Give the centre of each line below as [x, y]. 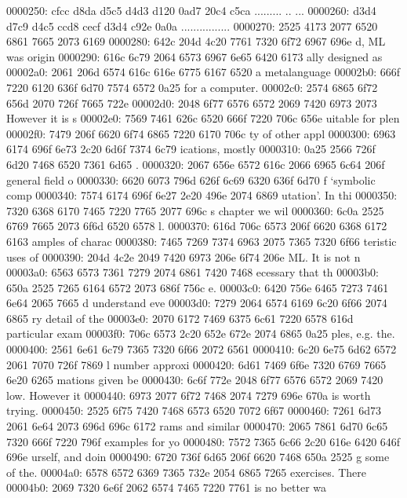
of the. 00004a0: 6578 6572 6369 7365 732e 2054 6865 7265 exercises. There [187, 472]
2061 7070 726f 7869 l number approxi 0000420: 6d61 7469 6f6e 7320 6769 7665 [196, 364]
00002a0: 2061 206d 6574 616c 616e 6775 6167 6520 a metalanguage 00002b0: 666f [203, 72]
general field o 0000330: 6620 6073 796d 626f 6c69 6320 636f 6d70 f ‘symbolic [191, 179]
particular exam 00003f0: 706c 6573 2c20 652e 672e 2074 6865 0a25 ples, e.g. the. [201, 333]
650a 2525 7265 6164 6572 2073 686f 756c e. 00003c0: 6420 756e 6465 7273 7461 [198, 287]
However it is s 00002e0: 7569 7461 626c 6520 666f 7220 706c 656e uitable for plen [203, 118]
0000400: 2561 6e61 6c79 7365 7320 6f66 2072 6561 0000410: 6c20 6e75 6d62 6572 [202, 349]
